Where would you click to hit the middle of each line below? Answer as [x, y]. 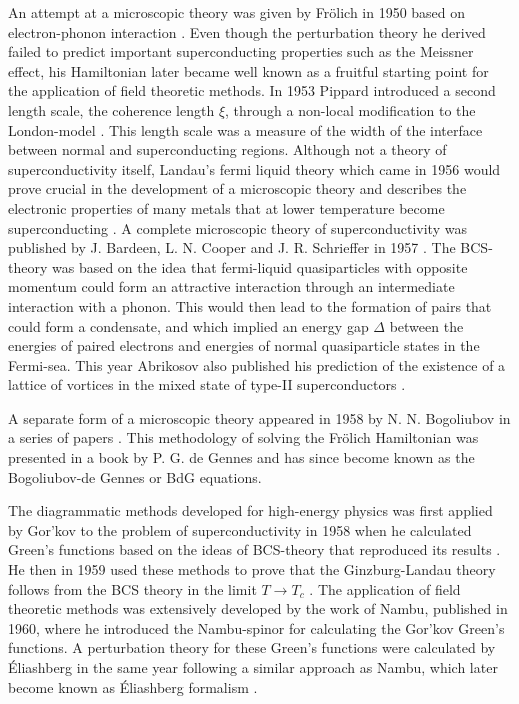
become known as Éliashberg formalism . [133, 686]
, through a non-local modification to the [350, 109]
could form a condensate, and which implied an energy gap [188, 325]
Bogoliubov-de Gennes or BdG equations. [135, 476]
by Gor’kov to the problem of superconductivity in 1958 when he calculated [240, 529]
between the [426, 325]
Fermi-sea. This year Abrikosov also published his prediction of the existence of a [257, 364]
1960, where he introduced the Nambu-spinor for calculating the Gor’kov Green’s [256, 627]
